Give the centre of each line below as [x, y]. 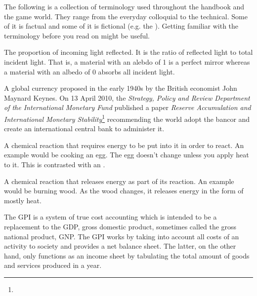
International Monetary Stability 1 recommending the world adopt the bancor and [127, 118]
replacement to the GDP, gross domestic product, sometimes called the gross [120, 226]
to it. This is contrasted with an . [55, 164]
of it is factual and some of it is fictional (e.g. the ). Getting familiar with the [121, 26]
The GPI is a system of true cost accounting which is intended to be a [110, 217]
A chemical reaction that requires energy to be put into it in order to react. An [124, 145]
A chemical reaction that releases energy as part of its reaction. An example [119, 181]
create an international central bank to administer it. [84, 129]
